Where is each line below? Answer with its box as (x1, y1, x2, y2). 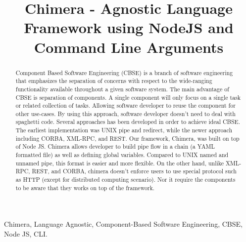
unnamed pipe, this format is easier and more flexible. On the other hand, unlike (15, 159, 224, 167)
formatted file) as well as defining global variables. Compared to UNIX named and (15, 151, 229, 159)
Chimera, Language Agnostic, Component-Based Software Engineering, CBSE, (4, 219, 243, 229)
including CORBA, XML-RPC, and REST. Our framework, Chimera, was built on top (15, 134, 240, 142)
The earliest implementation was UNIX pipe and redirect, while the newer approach (15, 126, 233, 134)
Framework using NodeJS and (24, 17, 234, 38)
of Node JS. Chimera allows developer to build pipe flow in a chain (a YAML (15, 142, 215, 151)
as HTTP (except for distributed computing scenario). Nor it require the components (15, 175, 236, 184)
